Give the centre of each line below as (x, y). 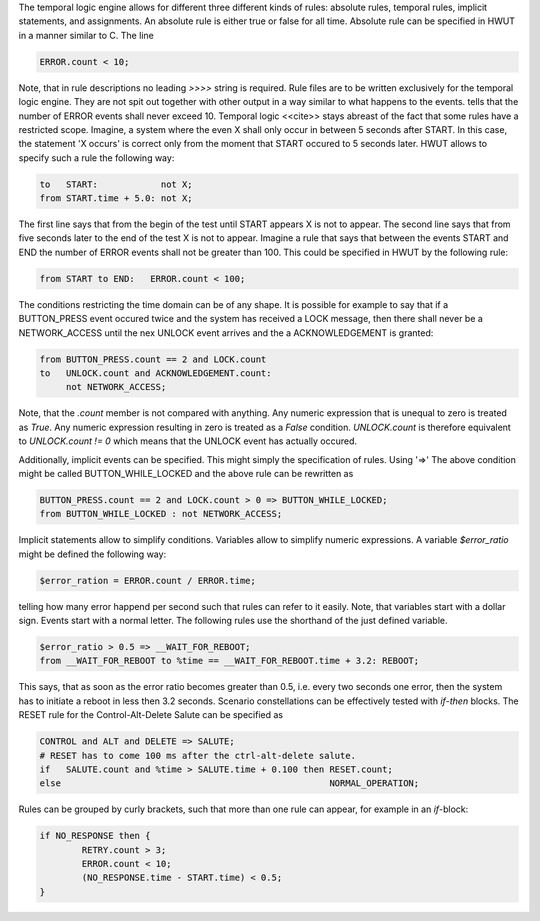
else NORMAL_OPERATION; (229, 783)
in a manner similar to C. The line (86, 35)
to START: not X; (116, 184)
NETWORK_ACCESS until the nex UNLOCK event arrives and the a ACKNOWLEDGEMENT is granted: (226, 332)
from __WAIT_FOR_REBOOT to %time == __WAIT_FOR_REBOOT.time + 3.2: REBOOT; (229, 661)
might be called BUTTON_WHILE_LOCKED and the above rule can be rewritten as (186, 473)
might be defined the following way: (92, 554)
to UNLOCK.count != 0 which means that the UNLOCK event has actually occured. (188, 441)
